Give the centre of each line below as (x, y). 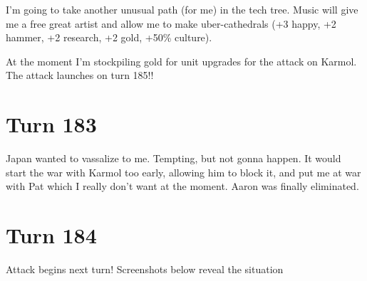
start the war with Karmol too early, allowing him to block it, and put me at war (183, 172)
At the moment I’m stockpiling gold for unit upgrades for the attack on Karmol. (181, 61)
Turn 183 (51, 124)
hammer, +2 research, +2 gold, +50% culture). (109, 37)
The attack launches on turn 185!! (80, 75)
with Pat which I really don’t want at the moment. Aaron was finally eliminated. (182, 186)
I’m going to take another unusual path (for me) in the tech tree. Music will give (182, 9)
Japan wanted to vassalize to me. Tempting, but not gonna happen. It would (174, 158)
